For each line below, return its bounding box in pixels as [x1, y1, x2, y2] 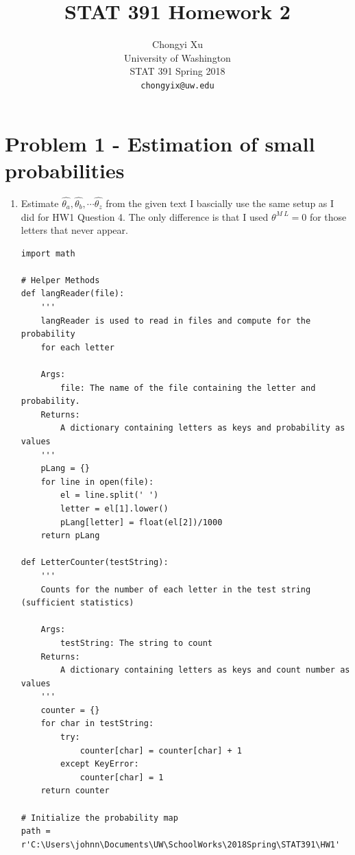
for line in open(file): [40, 477, 154, 487]
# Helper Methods [21, 275, 100, 285]
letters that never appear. [21, 223, 128, 237]
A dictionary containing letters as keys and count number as [60, 665, 350, 675]
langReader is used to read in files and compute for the [40, 315, 311, 326]
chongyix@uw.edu [140, 80, 215, 91]
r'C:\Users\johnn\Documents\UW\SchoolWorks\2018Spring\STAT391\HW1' [21, 839, 341, 850]
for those [309, 209, 347, 224]
